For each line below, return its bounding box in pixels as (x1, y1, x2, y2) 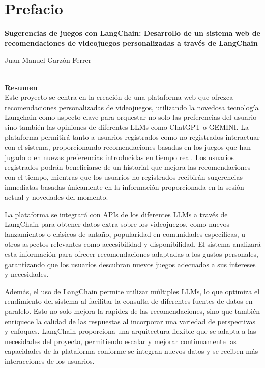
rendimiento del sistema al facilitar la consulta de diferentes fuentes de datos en (5, 296, 253, 306)
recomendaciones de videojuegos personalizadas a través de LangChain (5, 37, 258, 48)
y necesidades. (5, 269, 49, 279)
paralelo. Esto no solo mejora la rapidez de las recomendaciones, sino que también (5, 305, 260, 316)
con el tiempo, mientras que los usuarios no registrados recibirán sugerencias (5, 171, 243, 182)
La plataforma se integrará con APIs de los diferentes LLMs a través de (5, 208, 228, 219)
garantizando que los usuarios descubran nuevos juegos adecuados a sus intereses (5, 258, 256, 269)
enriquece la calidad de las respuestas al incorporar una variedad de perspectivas (5, 316, 256, 326)
